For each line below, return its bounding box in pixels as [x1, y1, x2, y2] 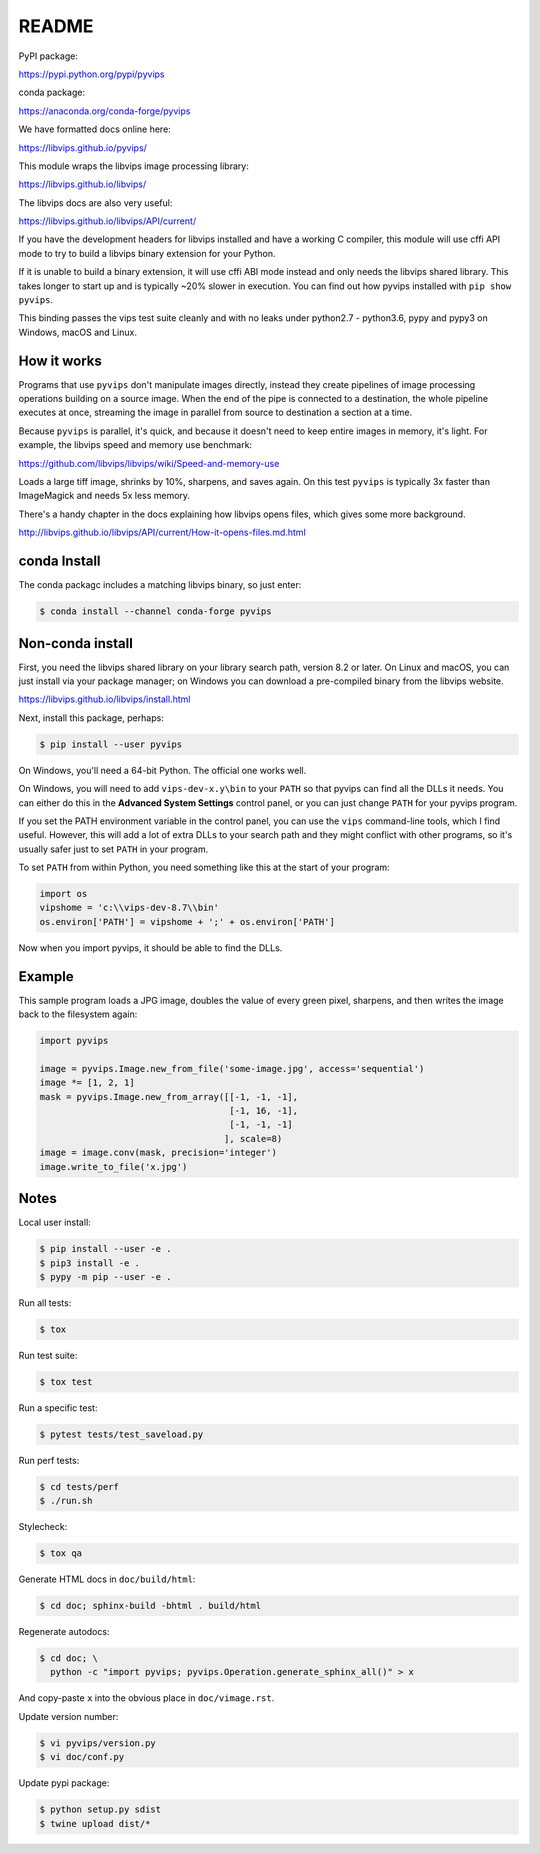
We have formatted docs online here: [18, 123, 172, 135]
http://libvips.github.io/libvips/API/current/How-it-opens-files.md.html [18, 526, 307, 539]
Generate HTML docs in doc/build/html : [18, 1573, 196, 1585]
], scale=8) [223, 1133, 283, 1144]
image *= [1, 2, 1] [39, 1077, 135, 1089]
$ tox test [39, 1376, 93, 1387]
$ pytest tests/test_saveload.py [39, 1428, 204, 1440]
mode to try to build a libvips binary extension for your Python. [18, 247, 276, 259]
